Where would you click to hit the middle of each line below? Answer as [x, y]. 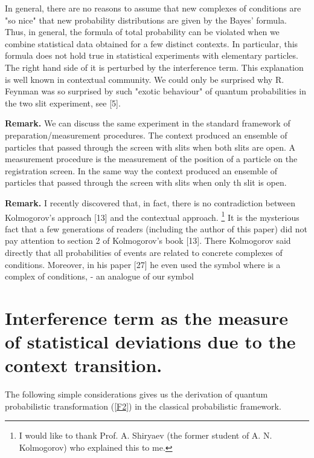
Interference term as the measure [146, 317]
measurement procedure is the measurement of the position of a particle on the [151, 159]
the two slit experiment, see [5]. [63, 103]
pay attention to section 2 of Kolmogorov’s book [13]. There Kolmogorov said [148, 240]
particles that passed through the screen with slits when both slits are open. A [150, 147]
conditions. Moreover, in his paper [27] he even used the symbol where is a [143, 264]
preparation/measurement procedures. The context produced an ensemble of [146, 135]
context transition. [84, 365]
